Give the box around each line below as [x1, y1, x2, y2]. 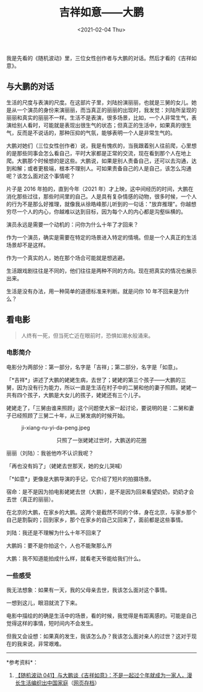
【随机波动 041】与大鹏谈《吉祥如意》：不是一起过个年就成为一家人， [14, 671, 187, 679]
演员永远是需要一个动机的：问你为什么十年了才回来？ [6, 221, 139, 228]
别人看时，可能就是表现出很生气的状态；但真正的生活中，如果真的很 [16, 121, 186, 129]
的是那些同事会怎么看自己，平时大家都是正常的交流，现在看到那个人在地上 [6, 149, 192, 156]
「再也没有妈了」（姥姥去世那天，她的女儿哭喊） [6, 462, 126, 469]
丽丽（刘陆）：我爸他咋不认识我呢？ [6, 449, 94, 457]
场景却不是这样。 [6, 241, 49, 249]
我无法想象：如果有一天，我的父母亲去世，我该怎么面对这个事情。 [6, 586, 170, 594]
